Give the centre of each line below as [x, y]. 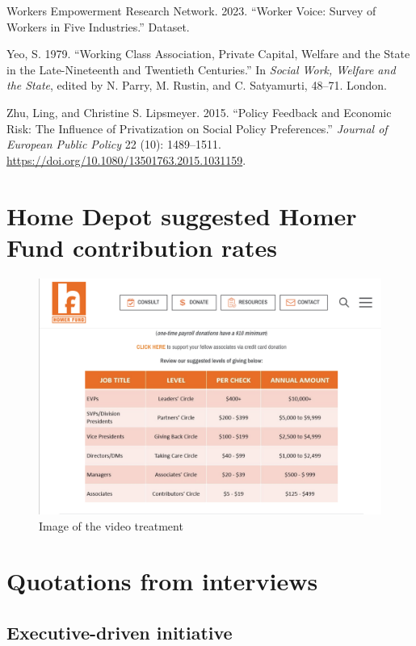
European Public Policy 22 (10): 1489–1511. [114, 144]
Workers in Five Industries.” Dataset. [98, 26]
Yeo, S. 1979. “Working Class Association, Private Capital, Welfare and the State [208, 54]
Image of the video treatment [111, 525]
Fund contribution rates [142, 247]
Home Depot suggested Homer [182, 215]
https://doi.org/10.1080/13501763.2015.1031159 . [126, 159]
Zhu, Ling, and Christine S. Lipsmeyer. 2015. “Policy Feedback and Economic [199, 112]
